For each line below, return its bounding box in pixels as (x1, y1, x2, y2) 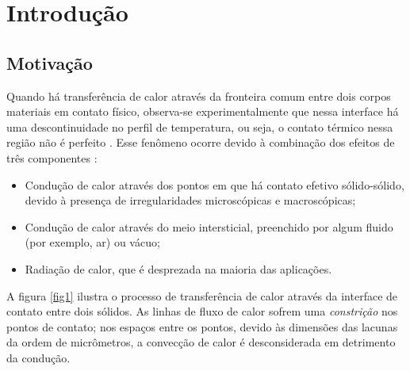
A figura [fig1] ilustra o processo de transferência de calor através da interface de (6, 287, 398, 304)
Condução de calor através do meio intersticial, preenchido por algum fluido (25, 218, 393, 235)
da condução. (6, 349, 71, 365)
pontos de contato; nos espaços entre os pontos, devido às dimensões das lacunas (6, 318, 398, 335)
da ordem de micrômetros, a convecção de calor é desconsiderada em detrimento (6, 334, 396, 350)
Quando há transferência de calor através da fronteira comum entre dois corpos (6, 87, 391, 104)
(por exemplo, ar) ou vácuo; (25, 234, 160, 251)
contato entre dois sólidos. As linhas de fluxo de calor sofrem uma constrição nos (6, 303, 398, 319)
